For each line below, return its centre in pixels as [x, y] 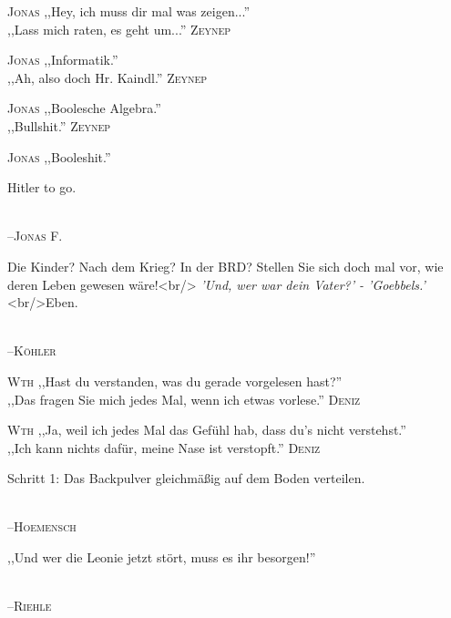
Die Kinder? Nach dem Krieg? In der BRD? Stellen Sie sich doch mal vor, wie [225, 266]
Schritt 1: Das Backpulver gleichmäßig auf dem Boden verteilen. [186, 478]
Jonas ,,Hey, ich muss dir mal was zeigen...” [128, 11]
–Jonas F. [35, 236]
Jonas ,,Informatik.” [63, 60]
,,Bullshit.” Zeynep [59, 125]
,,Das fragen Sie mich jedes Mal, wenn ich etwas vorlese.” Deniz [184, 399]
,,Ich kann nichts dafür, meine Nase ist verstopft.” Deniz [164, 447]
